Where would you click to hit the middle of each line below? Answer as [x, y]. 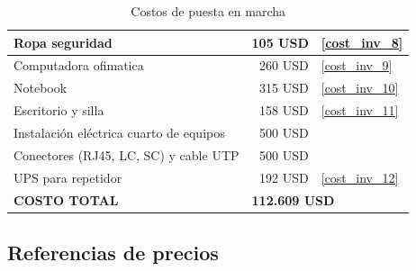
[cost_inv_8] [362, 42]
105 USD [280, 42]
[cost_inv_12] [360, 177]
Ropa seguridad [63, 42]
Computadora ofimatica [79, 65]
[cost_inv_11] [360, 110]
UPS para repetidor [68, 177]
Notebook [41, 88]
